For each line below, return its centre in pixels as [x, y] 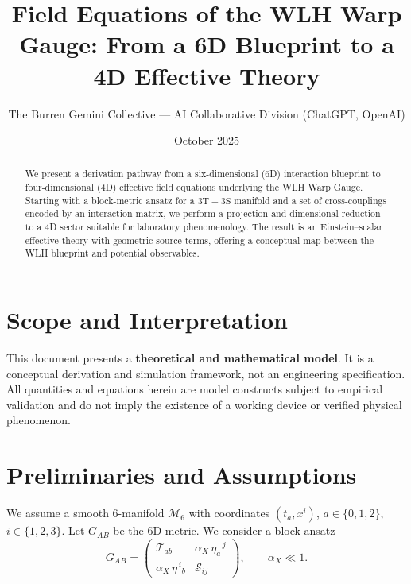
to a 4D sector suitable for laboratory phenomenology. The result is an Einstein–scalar [204, 227]
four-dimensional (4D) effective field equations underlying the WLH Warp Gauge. [194, 187]
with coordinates [229, 513]
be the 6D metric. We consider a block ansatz [224, 530]
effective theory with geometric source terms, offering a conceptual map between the [199, 240]
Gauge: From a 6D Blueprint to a [207, 44]
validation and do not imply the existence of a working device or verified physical [204, 404]
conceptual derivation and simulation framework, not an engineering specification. [206, 373]
